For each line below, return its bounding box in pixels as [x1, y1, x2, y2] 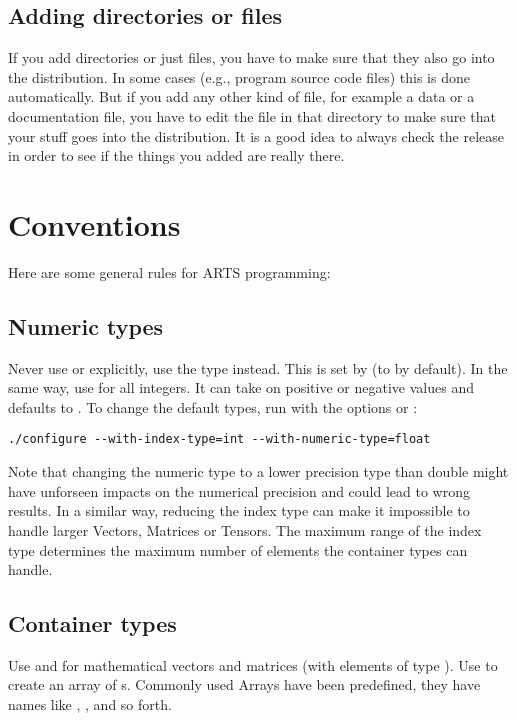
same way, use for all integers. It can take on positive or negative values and [8, 377, 474, 398]
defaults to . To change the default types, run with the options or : [8, 396, 418, 417]
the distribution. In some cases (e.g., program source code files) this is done [8, 66, 470, 87]
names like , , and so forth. [8, 694, 172, 715]
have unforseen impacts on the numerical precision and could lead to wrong [8, 480, 470, 501]
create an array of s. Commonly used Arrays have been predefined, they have [8, 674, 481, 695]
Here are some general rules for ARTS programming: [8, 261, 331, 282]
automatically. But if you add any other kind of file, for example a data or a [8, 86, 475, 107]
